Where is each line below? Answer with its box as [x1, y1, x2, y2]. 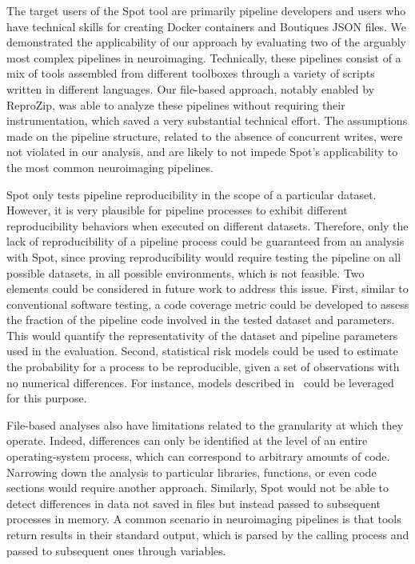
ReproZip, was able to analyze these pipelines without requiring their [6, 96, 345, 113]
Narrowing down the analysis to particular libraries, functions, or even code [6, 463, 377, 480]
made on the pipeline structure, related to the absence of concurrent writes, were [6, 127, 403, 144]
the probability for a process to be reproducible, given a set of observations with [6, 358, 400, 375]
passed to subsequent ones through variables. [6, 542, 226, 558]
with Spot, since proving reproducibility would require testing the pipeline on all [6, 248, 401, 265]
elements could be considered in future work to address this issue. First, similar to [6, 280, 409, 297]
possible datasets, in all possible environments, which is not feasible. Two [6, 264, 365, 281]
